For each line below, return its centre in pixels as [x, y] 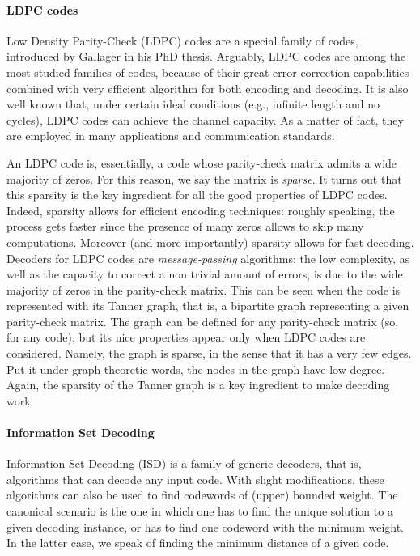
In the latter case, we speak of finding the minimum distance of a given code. [198, 543]
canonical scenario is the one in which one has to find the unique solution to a [200, 511]
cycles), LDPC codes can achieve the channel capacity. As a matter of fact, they [205, 119]
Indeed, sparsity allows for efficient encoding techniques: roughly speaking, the [201, 210]
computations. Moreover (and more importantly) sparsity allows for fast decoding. [210, 242]
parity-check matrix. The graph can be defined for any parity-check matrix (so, [203, 321]
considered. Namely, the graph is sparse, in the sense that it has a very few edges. [209, 353]
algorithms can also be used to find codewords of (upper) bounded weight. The [202, 495]
